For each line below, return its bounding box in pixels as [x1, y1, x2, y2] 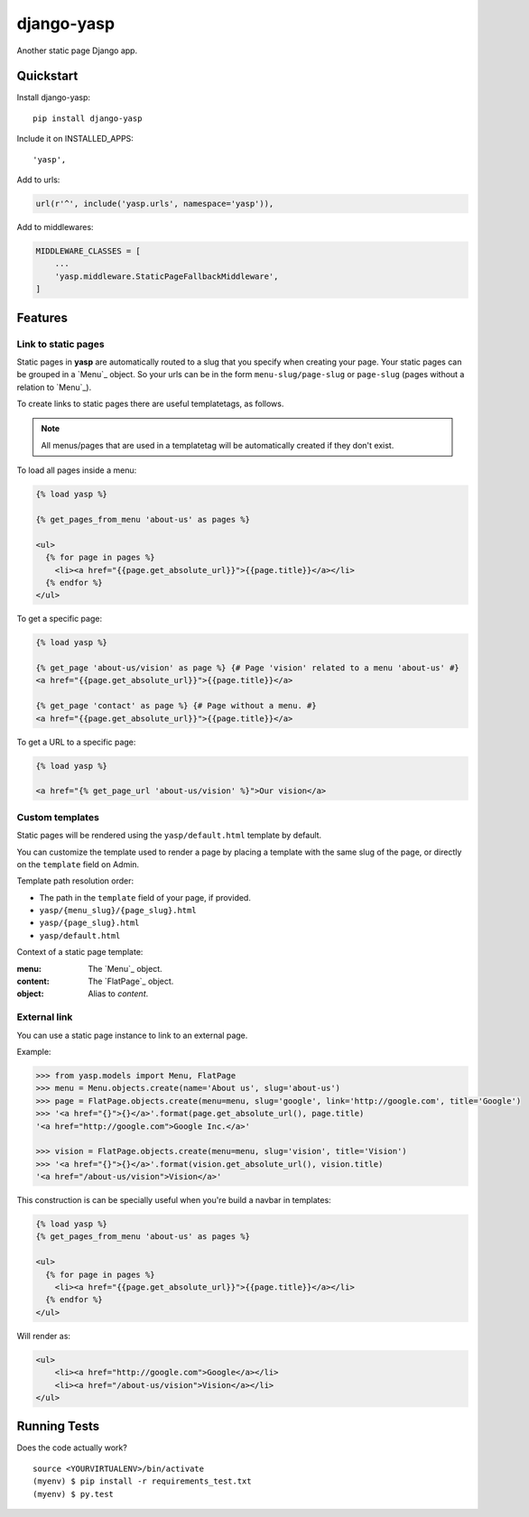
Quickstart [16, 69, 79, 84]
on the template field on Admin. [16, 858, 140, 870]
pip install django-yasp [32, 113, 143, 124]
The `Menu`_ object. [88, 963, 162, 974]
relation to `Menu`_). [16, 382, 92, 393]
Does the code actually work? [16, 1442, 128, 1453]
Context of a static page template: [16, 947, 144, 957]
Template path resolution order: [16, 875, 135, 886]
